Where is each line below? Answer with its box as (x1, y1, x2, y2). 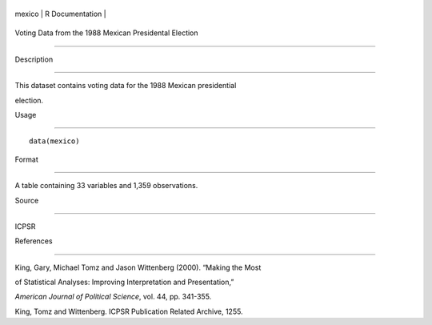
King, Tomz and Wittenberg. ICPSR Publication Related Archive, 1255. (14, 307, 243, 316)
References (14, 236, 53, 246)
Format (14, 154, 39, 164)
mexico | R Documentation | (14, 9, 107, 18)
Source (14, 195, 39, 205)
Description (14, 54, 54, 64)
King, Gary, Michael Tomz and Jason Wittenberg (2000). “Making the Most (14, 263, 262, 272)
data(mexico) (29, 137, 80, 146)
